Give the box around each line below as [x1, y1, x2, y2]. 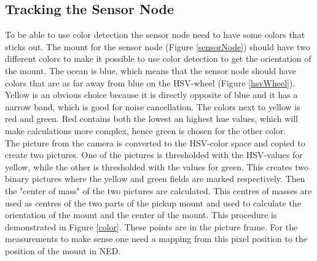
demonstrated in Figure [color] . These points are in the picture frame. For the [5, 220, 298, 233]
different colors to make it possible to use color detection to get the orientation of [5, 52, 311, 65]
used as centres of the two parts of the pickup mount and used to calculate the [5, 196, 301, 209]
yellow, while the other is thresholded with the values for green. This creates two [5, 160, 309, 173]
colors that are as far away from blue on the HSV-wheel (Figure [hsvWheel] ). [5, 76, 295, 89]
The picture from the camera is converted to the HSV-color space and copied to [5, 136, 305, 149]
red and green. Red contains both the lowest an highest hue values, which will [5, 112, 298, 125]
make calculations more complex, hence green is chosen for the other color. [5, 124, 286, 137]
